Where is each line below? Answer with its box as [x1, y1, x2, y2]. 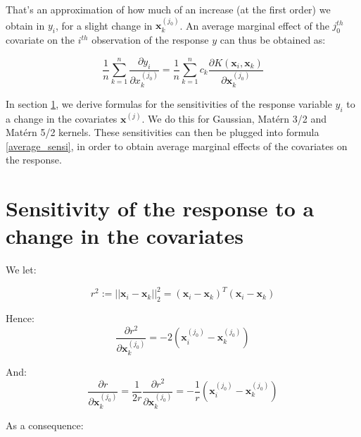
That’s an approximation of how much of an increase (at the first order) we [6, 2, 331, 16]
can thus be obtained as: [220, 32, 326, 47]
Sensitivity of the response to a [6, 194, 315, 223]
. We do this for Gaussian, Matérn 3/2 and [141, 111, 327, 125]
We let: [6, 262, 37, 277]
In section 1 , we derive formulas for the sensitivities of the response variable [6, 96, 332, 111]
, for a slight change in [55, 18, 153, 32]
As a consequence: [6, 417, 84, 432]
